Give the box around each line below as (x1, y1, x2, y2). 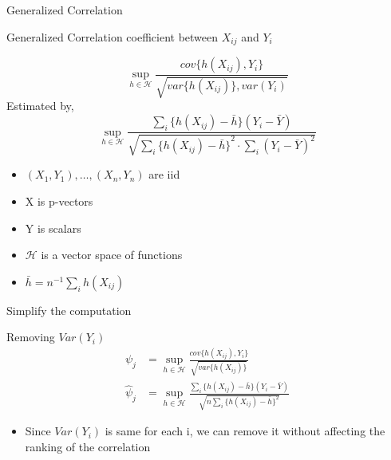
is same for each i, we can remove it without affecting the (105, 423, 385, 439)
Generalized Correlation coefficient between (6, 28, 219, 45)
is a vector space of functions (41, 246, 183, 263)
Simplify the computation (6, 301, 132, 318)
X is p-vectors (25, 193, 93, 210)
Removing (6, 328, 55, 345)
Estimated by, (6, 97, 74, 114)
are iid (148, 166, 180, 183)
